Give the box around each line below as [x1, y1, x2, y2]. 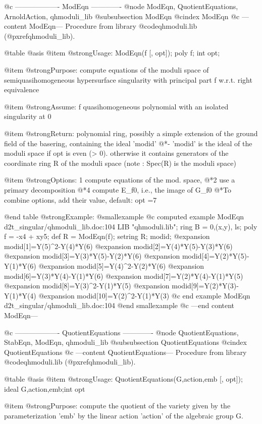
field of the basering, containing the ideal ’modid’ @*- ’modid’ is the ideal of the [4, 138, 252, 148]
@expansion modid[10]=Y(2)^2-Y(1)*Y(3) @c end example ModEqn [38, 290, 250, 300]
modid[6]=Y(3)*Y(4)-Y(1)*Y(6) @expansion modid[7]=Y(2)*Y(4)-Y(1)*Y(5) [4, 270, 243, 281]
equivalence [4, 84, 39, 95]
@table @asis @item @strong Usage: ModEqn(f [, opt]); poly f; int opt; [4, 47, 220, 58]
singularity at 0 [4, 111, 51, 122]
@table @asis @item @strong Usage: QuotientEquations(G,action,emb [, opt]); [4, 374, 243, 384]
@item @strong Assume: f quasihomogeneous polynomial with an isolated [4, 101, 229, 111]
